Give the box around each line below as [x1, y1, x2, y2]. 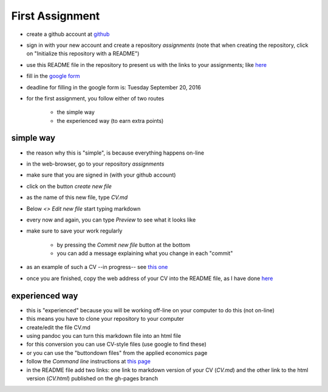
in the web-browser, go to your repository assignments [26, 160, 165, 167]
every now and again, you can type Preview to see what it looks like [26, 216, 196, 223]
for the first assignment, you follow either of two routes [26, 94, 165, 102]
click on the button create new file [26, 183, 112, 190]
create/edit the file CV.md [26, 323, 91, 331]
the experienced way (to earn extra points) [56, 117, 164, 124]
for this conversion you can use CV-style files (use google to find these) [26, 341, 207, 348]
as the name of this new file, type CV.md [26, 194, 128, 201]
